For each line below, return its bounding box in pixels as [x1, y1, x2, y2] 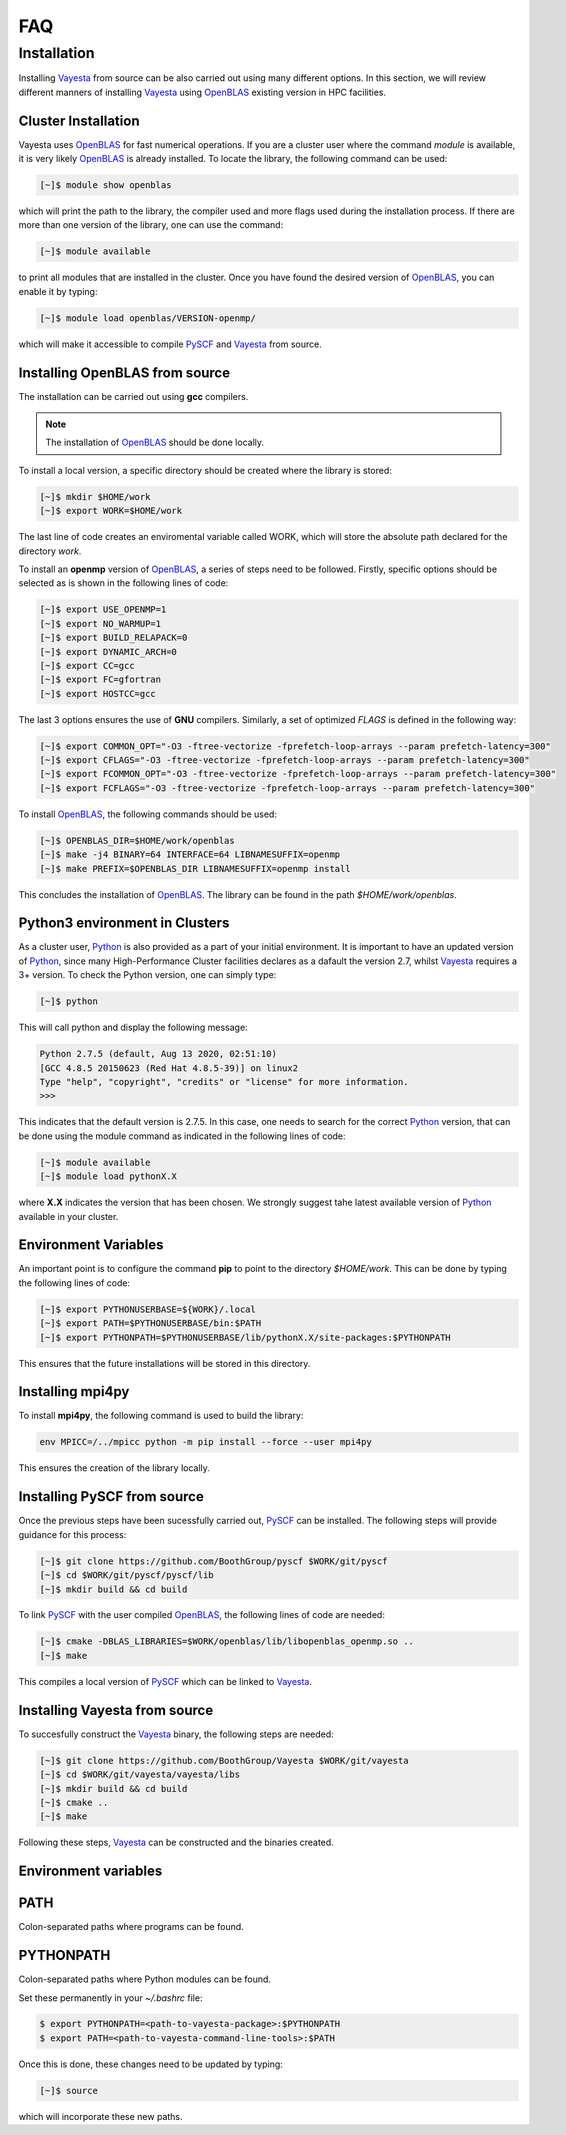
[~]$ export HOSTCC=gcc [39, 688, 157, 699]
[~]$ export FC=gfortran [39, 674, 162, 685]
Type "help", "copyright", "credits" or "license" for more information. [39, 1076, 409, 1087]
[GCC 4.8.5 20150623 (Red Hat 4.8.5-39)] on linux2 [39, 1062, 299, 1074]
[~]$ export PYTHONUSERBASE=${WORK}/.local [39, 1303, 257, 1315]
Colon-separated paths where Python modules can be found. [18, 1973, 272, 1985]
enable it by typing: [18, 285, 98, 297]
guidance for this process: [18, 1528, 127, 1540]
